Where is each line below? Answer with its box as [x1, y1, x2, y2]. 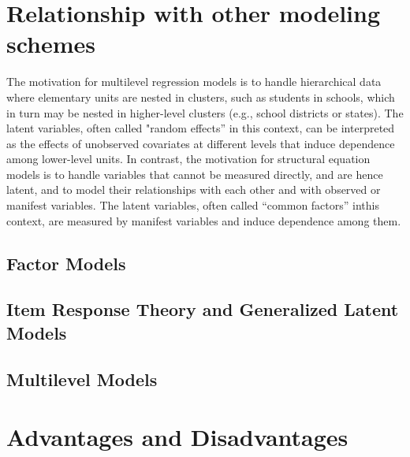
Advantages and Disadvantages [6, 421, 348, 453]
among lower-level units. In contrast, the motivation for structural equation [6, 150, 371, 167]
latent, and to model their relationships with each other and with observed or [6, 181, 381, 198]
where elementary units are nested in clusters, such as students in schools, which [6, 88, 395, 105]
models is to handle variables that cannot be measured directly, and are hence [6, 165, 383, 182]
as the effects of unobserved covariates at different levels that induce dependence [6, 135, 395, 151]
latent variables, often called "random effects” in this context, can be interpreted [6, 120, 395, 136]
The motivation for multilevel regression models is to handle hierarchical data [6, 73, 382, 90]
